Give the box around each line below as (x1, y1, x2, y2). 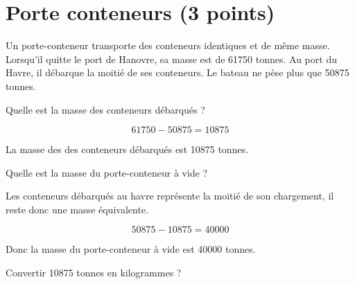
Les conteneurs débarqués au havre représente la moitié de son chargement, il (6, 188, 334, 203)
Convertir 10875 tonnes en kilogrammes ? (6, 265, 182, 280)
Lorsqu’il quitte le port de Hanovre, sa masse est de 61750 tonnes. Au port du (6, 51, 337, 66)
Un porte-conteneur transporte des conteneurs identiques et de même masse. (6, 38, 330, 53)
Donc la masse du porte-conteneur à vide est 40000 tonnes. (6, 242, 256, 256)
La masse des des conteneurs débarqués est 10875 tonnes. (6, 142, 249, 157)
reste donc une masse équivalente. (6, 202, 148, 216)
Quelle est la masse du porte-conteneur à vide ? (6, 165, 208, 179)
